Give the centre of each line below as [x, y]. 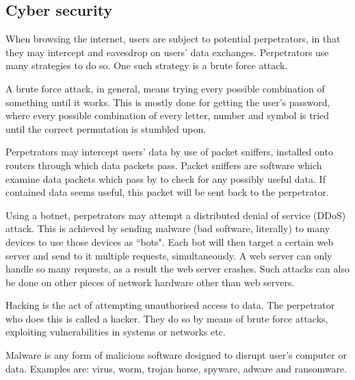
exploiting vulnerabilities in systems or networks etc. [116, 332]
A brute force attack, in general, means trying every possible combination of [165, 88]
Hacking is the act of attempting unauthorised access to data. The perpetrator [170, 305]
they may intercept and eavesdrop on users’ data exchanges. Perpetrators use [167, 52]
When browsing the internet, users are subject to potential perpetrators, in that [173, 39]
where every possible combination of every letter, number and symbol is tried [168, 115]
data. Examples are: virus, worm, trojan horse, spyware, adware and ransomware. [176, 368]
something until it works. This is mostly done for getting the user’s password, [168, 102]
